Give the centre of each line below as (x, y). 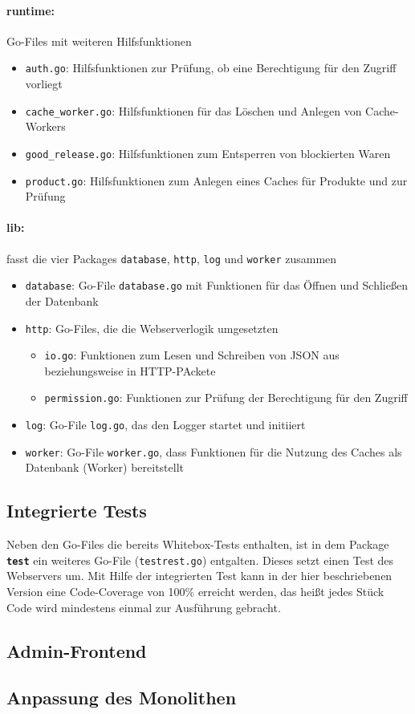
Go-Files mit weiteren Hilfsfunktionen (99, 41)
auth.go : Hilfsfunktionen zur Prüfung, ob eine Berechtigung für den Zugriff (211, 68)
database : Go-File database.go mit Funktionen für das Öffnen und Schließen (216, 285)
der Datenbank (62, 300)
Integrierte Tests (77, 511)
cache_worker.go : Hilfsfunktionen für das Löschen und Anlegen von (193, 110)
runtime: (31, 10)
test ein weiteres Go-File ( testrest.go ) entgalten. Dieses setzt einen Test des (200, 560)
